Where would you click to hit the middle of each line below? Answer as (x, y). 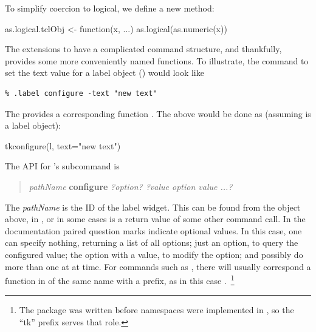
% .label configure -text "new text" (81, 93)
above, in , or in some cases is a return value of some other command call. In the (155, 219)
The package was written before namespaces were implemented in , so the (156, 310)
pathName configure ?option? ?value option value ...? (131, 186)
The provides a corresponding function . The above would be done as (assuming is (158, 113)
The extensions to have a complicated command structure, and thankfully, (143, 49)
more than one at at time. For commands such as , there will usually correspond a (158, 266)
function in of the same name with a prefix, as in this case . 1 (120, 279)
